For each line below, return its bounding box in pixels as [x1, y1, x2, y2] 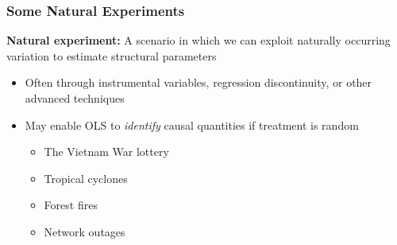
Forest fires [44, 196, 98, 213]
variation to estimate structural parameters [6, 47, 217, 64]
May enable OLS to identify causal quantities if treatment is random [25, 116, 359, 133]
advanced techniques [25, 90, 125, 106]
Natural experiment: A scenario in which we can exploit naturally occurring [6, 32, 391, 49]
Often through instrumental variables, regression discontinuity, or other [25, 74, 372, 91]
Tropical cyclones [44, 169, 128, 186]
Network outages [44, 223, 125, 239]
